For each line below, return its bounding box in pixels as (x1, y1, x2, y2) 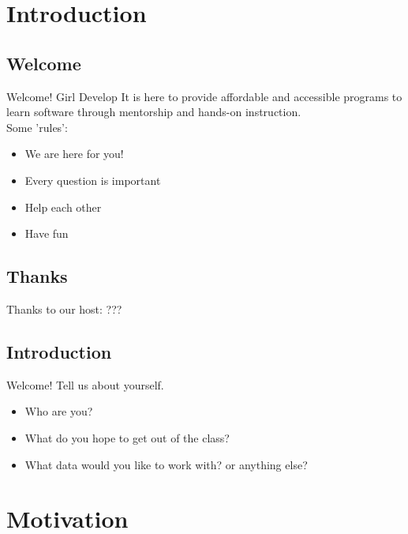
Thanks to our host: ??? (6, 300, 122, 317)
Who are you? (24, 403, 93, 419)
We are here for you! (24, 145, 124, 162)
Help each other (24, 198, 102, 215)
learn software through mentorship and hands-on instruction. (6, 103, 301, 120)
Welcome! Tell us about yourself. (6, 376, 164, 393)
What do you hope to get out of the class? (24, 429, 230, 446)
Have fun (24, 225, 69, 242)
